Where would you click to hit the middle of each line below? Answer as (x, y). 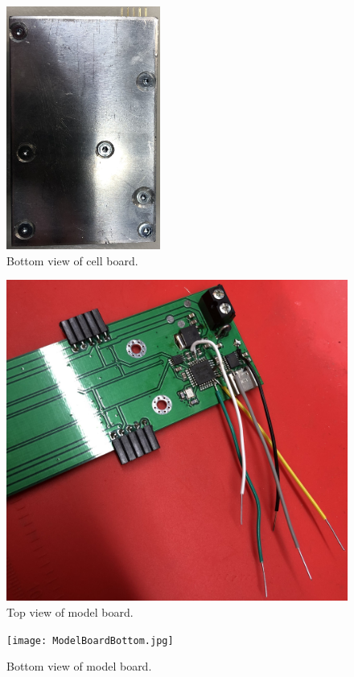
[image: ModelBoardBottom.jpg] (90, 640)
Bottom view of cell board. (72, 260)
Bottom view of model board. (79, 666)
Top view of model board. (70, 611)
